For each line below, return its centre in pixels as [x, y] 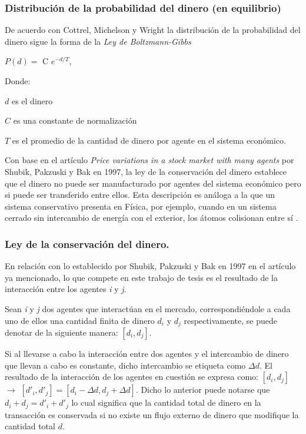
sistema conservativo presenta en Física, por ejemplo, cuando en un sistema [141, 206]
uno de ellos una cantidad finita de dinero [80, 320]
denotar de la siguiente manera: [61, 332]
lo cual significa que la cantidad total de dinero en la [166, 402]
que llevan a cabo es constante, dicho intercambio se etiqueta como [125, 365]
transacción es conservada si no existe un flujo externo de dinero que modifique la [152, 414]
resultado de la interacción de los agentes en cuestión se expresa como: [132, 377]
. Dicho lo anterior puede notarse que [203, 390]
